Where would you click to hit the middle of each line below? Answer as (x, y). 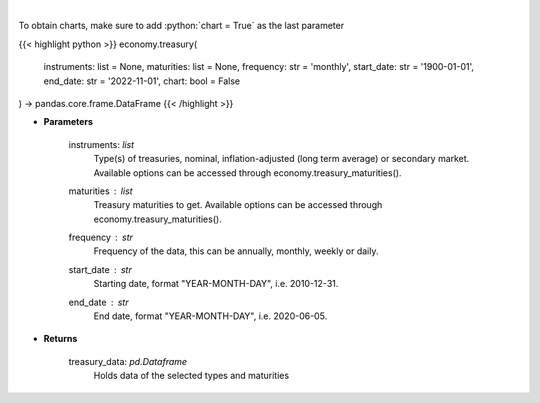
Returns (60, 339)
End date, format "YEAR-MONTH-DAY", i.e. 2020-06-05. (210, 316)
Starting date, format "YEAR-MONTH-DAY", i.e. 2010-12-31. (216, 284)
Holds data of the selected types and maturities (191, 376)
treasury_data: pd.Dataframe (128, 361)
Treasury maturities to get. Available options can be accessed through (238, 205)
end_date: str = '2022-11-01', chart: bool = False (142, 81)
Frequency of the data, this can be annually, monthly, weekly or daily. (236, 251)
